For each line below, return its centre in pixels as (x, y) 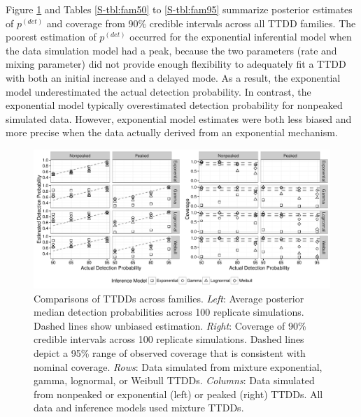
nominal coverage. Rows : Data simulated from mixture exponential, (178, 366)
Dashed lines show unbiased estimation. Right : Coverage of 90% (170, 325)
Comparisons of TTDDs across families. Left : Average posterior (169, 298)
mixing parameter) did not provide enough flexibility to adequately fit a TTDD (176, 64)
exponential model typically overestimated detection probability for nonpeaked (174, 105)
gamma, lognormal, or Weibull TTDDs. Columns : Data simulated (174, 380)
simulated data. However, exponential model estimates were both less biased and (179, 118)
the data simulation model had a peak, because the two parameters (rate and (171, 50)
